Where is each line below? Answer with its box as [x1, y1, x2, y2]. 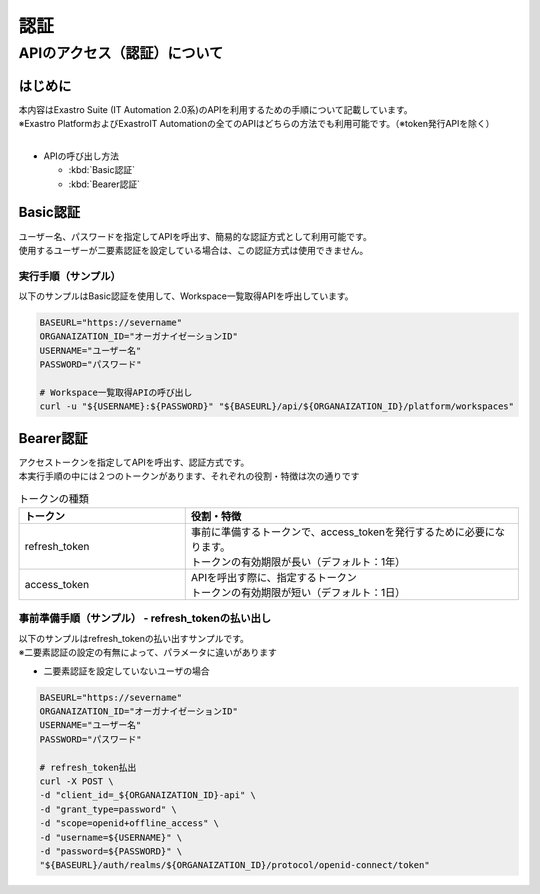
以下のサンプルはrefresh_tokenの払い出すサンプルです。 [18, 632, 250, 644]
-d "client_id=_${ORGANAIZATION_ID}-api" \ [39, 790, 257, 801]
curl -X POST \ [39, 775, 114, 787]
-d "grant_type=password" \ [39, 803, 177, 815]
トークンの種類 [18, 491, 90, 505]
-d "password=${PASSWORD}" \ [39, 845, 183, 857]
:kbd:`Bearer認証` [68, 178, 140, 190]
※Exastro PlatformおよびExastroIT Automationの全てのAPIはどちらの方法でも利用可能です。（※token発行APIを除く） [18, 118, 495, 130]
